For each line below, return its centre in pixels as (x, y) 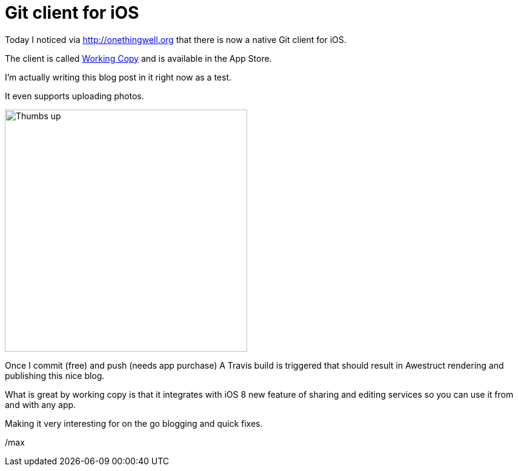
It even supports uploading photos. (75, 96)
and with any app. (41, 404)
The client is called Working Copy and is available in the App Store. (138, 58)
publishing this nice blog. (55, 375)
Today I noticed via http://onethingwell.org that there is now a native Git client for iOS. (176, 39)
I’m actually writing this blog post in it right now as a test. (118, 77)
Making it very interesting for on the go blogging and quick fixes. (134, 423)
